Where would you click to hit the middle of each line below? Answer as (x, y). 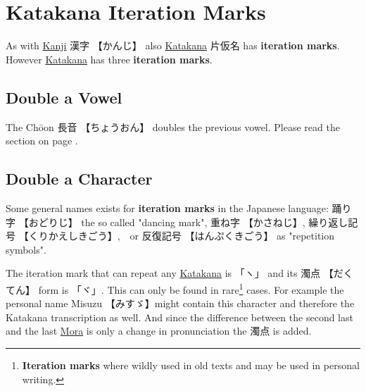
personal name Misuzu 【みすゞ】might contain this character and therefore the (180, 303)
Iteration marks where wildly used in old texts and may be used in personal (191, 365)
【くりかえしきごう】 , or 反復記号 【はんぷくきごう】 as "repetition (177, 236)
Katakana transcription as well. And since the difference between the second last (179, 317)
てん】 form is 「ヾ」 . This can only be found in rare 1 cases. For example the (175, 288)
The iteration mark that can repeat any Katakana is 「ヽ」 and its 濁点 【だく (179, 273)
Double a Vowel (64, 97)
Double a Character (79, 179)
